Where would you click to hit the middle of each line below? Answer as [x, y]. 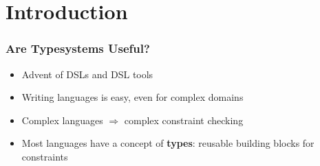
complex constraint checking [184, 120]
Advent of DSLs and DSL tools [87, 74]
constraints [45, 156]
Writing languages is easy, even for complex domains [132, 97]
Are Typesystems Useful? [78, 48]
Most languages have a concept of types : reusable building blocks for [168, 143]
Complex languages [62, 120]
